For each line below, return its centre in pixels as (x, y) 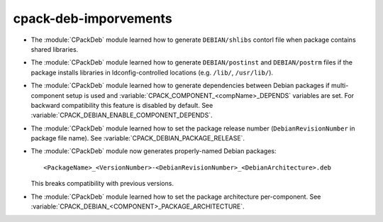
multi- (340, 86)
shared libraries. (55, 49)
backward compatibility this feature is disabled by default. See (122, 105)
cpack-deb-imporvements (93, 18)
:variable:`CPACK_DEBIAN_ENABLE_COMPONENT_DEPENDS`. (122, 115)
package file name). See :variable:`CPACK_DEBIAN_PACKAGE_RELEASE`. (138, 138)
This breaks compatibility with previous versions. (102, 184)
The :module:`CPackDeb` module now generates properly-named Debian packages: (154, 151)
